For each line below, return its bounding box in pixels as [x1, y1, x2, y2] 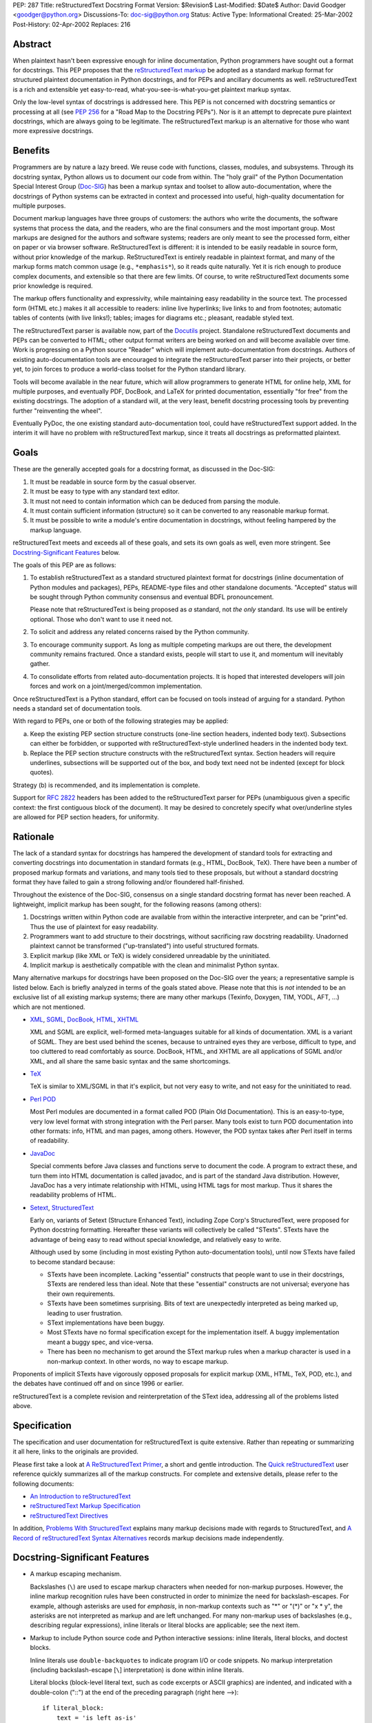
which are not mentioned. [12, 1003, 85, 1011]
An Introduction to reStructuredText [30, 1492, 131, 1500]
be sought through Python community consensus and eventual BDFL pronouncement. [30, 593, 274, 601]
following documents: [12, 1479, 74, 1488]
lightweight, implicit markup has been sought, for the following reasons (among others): [12, 900, 262, 908]
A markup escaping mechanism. [30, 1570, 122, 1578]
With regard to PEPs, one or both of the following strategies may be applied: [12, 717, 229, 725]
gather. [30, 660, 50, 668]
